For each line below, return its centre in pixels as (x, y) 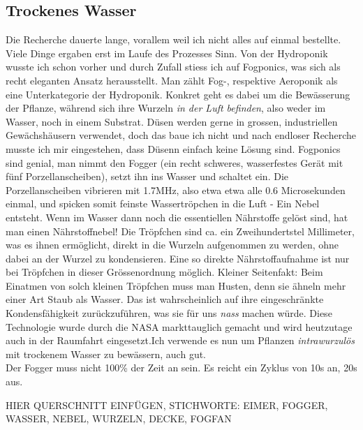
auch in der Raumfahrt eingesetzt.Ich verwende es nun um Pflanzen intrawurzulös (180, 340)
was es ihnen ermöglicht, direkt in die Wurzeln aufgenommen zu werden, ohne (172, 245)
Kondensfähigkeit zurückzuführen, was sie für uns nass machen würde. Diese (169, 313)
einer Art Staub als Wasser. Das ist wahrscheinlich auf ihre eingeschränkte (165, 299)
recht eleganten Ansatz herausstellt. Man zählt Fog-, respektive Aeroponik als (172, 80)
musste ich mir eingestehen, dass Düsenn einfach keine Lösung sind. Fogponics (173, 148)
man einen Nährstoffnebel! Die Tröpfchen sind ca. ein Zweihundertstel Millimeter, (180, 231)
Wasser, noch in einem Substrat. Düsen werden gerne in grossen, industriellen (172, 121)
